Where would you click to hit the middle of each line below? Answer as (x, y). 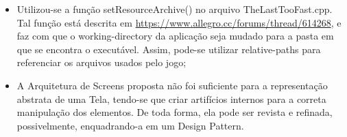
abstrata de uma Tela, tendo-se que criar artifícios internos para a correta (171, 98)
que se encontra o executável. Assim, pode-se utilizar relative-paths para (169, 49)
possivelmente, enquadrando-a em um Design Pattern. (130, 125)
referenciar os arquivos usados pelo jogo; (101, 62)
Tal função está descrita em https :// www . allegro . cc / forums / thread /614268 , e (179, 22)
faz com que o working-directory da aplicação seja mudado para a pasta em (175, 36)
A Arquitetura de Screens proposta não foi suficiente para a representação (172, 85)
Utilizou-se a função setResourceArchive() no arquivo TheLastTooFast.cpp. (175, 9)
